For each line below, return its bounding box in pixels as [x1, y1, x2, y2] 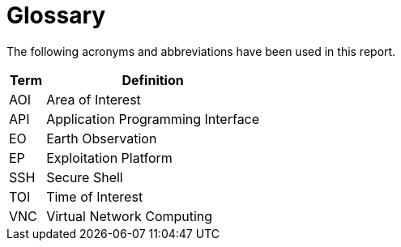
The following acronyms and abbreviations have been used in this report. [6, 44, 396, 58]
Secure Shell [46, 168, 123, 185]
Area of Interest [46, 91, 141, 108]
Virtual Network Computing [46, 207, 213, 224]
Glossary [6, 2, 106, 29]
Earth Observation [46, 130, 157, 147]
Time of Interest [46, 188, 143, 205]
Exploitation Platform [46, 149, 173, 166]
